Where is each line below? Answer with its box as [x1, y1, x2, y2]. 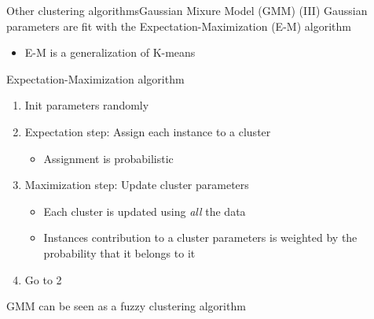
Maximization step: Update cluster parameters [24, 176, 249, 193]
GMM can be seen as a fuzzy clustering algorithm [6, 298, 246, 314]
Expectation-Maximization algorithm [6, 70, 185, 87]
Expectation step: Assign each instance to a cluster [24, 123, 271, 139]
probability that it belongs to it [43, 244, 196, 261]
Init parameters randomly [24, 97, 149, 113]
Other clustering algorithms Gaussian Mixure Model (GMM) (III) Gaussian [6, 2, 368, 18]
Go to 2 [24, 271, 62, 287]
